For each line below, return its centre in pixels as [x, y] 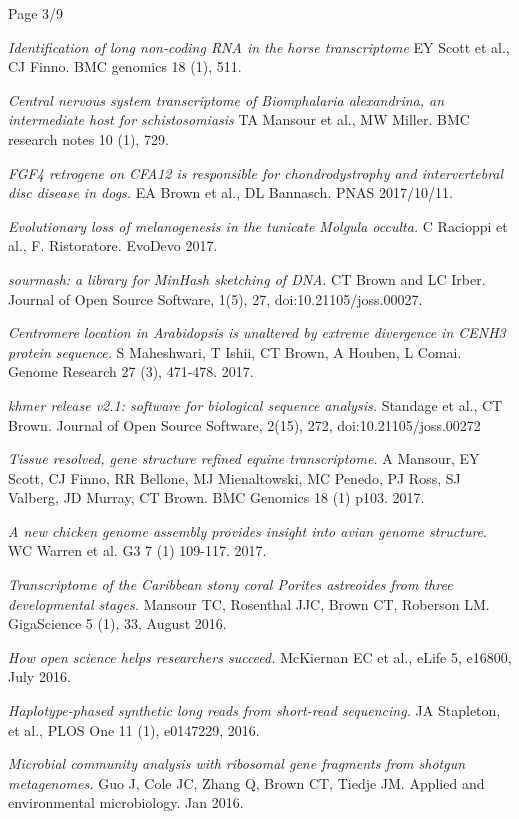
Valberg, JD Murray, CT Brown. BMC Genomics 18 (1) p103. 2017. [216, 497]
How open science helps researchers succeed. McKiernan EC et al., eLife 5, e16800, [260, 656]
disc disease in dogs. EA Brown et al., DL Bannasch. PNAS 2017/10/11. [230, 192]
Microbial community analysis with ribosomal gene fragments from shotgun [237, 763]
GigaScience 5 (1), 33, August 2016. [117, 623]
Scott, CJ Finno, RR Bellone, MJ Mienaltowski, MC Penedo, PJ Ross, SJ [234, 477]
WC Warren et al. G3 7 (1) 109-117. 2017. [137, 550]
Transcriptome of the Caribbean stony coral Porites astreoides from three [230, 584]
